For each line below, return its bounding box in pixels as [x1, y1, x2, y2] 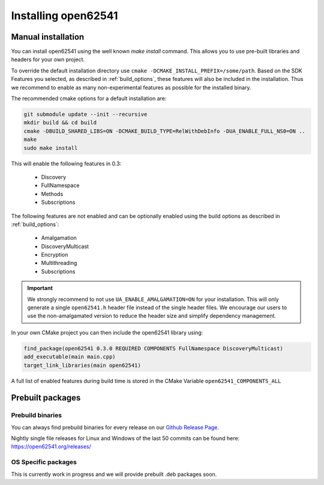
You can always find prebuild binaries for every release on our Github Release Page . [11, 423, 219, 431]
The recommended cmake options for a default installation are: [11, 95, 167, 102]
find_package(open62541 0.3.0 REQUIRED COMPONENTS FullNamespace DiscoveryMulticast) [23, 345, 283, 352]
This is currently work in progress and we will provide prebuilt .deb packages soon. [11, 471, 217, 478]
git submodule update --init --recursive [23, 111, 148, 118]
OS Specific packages [11, 458, 77, 466]
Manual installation [11, 32, 85, 42]
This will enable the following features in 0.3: [11, 159, 122, 167]
